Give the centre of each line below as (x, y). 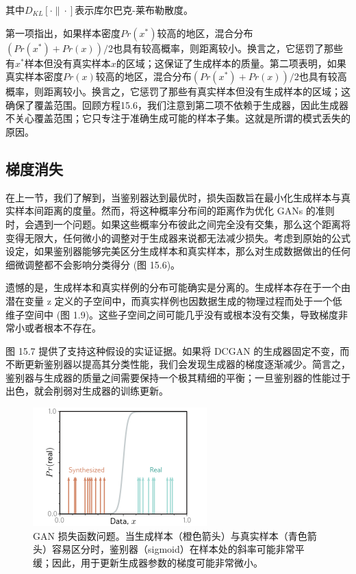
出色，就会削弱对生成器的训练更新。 (87, 391)
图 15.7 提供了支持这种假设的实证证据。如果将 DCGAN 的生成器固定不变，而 (178, 350)
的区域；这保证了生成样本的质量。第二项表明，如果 (231, 63)
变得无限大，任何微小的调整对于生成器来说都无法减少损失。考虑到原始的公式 (178, 237)
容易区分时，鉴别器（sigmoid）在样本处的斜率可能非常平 (178, 549)
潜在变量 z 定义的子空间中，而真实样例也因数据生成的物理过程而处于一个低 (174, 300)
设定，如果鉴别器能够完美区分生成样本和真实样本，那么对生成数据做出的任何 (178, 251)
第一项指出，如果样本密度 (63, 33)
